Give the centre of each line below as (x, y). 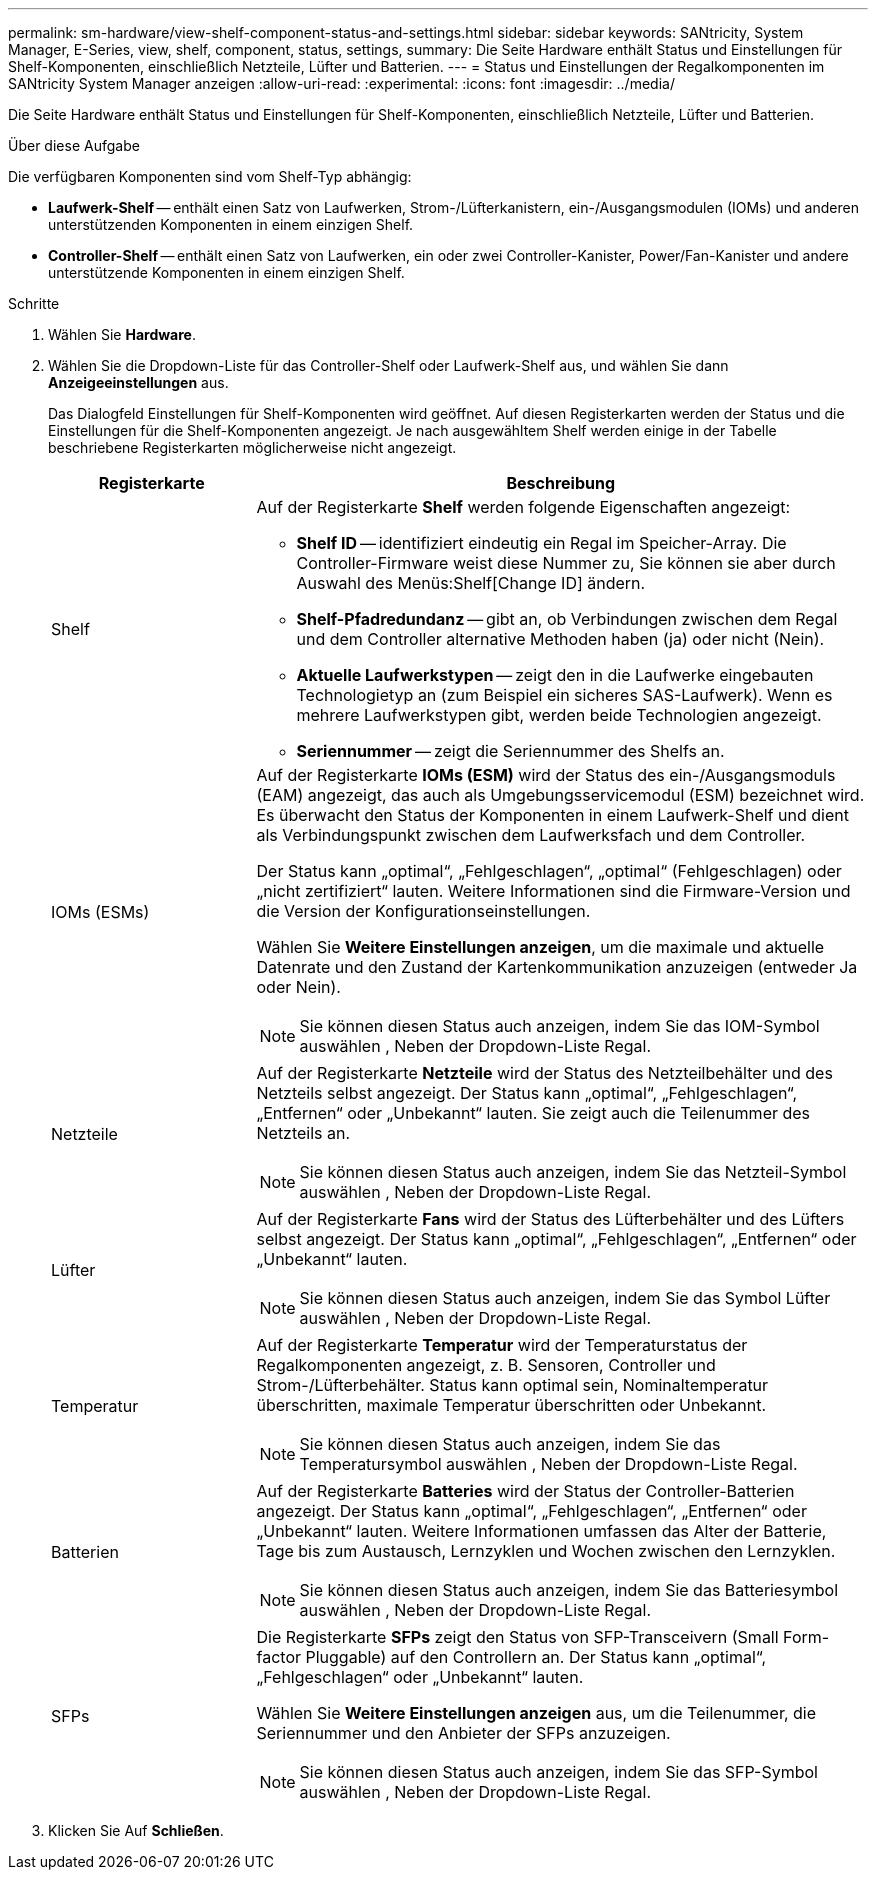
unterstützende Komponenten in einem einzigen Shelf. (226, 272)
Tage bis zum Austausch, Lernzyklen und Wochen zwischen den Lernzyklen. (546, 1551)
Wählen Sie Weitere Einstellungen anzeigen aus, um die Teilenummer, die (536, 1713)
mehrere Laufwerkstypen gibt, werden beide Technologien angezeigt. (559, 715)
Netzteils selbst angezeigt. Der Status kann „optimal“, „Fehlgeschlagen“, (527, 1093)
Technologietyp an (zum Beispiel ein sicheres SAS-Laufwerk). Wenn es (564, 695)
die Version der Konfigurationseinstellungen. (423, 911)
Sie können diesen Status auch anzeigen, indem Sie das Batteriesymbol (569, 1590)
